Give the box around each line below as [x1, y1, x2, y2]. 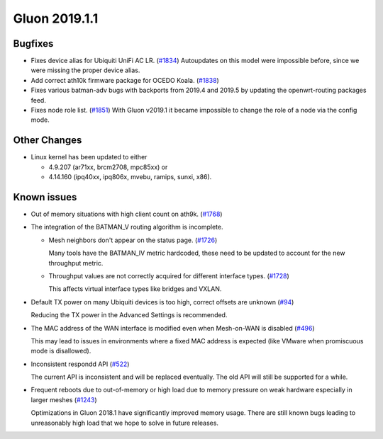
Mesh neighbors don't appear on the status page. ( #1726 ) [48, 236, 218, 244]
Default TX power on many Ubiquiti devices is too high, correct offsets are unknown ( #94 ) [30, 297, 294, 306]
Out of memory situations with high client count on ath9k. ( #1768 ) [30, 210, 223, 218]
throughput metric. [48, 258, 104, 267]
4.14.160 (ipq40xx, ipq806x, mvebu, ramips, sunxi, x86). [48, 173, 212, 181]
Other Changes [13, 135, 82, 147]
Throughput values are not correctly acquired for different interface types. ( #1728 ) [48, 271, 290, 280]
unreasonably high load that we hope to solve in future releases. [30, 418, 219, 427]
